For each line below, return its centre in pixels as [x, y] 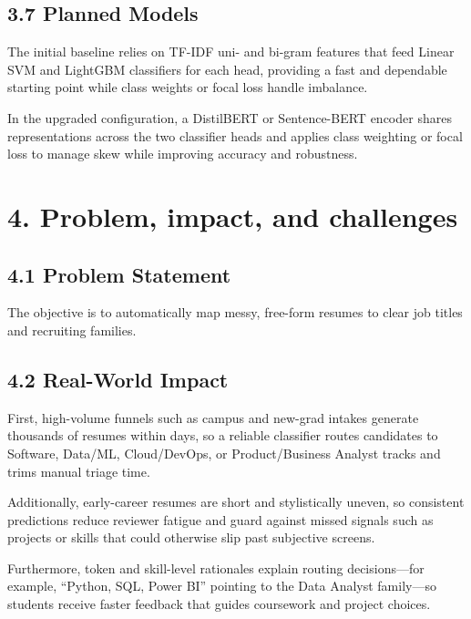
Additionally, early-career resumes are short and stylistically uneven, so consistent [236, 502]
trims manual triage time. [79, 471]
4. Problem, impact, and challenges [233, 216]
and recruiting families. [72, 330]
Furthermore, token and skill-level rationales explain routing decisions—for [216, 567]
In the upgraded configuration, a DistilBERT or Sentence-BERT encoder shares [230, 117]
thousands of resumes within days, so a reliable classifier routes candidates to [223, 435]
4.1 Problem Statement [119, 274]
